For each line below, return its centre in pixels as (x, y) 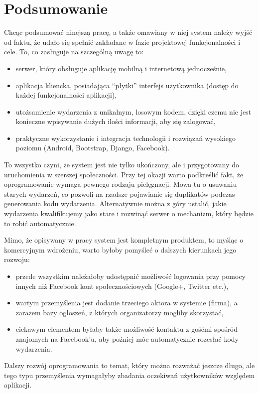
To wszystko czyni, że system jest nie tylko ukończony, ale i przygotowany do (122, 165)
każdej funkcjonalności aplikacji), (66, 95)
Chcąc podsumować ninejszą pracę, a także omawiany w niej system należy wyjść (128, 32)
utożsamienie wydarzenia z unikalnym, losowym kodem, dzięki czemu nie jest (133, 111)
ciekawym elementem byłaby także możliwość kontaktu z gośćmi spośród (127, 329)
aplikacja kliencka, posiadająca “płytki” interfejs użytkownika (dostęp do (127, 85)
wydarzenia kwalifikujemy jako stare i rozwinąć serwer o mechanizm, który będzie (129, 213)
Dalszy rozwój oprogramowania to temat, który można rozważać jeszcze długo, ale (129, 365)
